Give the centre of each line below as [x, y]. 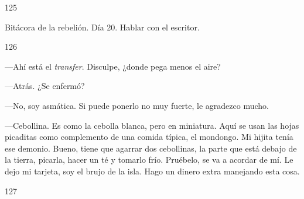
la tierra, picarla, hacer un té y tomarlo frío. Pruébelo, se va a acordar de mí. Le [149, 159]
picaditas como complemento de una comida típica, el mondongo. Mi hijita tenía [149, 137]
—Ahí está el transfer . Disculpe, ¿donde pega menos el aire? [113, 66]
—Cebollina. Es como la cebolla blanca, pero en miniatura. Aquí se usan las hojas [152, 125]
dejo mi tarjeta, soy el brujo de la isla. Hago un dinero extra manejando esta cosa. [152, 171]
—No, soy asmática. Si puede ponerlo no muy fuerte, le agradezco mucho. [137, 105]
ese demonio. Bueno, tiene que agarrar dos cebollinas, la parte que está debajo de [151, 148]
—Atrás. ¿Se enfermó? [45, 86]
